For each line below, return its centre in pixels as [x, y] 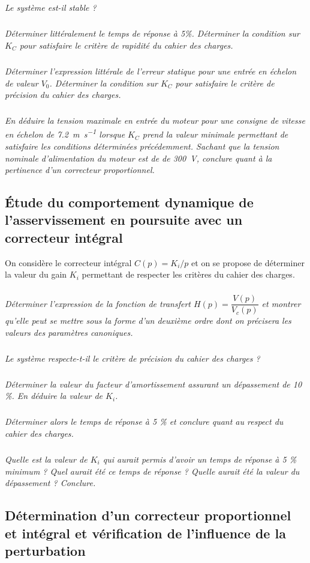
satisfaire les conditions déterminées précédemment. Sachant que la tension [142, 146]
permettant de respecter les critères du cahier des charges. [188, 274]
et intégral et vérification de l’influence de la [145, 533]
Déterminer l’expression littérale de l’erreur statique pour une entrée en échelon [151, 71]
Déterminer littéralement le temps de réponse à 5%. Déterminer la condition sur [152, 33]
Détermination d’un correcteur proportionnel [148, 515]
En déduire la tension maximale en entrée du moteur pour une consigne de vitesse [155, 120]
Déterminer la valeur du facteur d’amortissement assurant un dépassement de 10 [154, 384]
